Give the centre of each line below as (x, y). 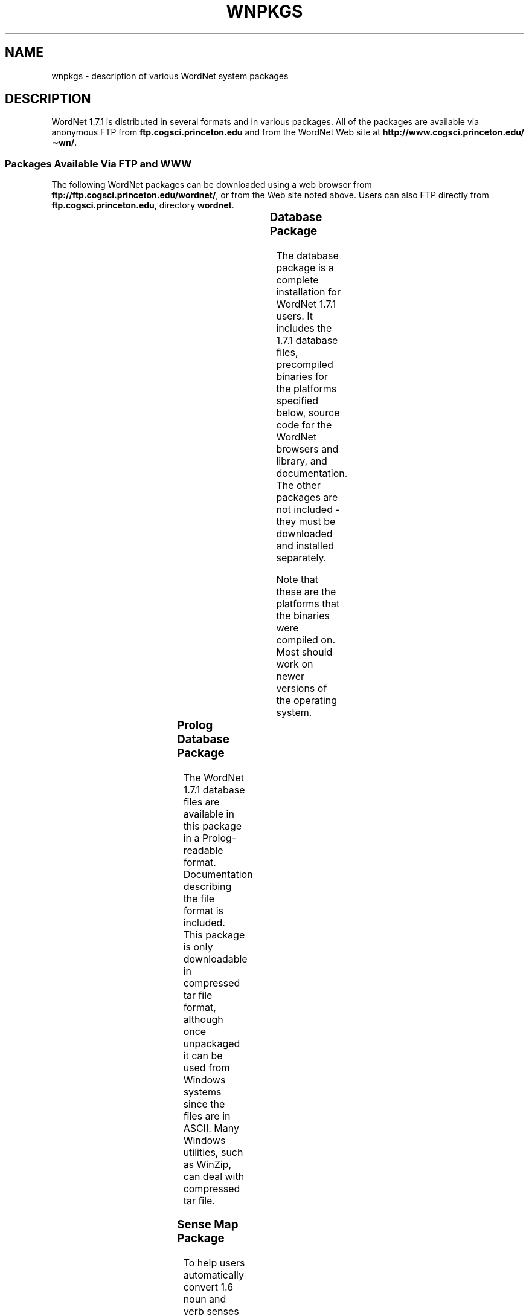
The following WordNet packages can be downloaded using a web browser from (212, 185)
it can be (203, 1055)
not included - (308, 509)
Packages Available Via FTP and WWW (98, 163)
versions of (302, 688)
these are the (306, 591)
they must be (306, 521)
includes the (304, 328)
